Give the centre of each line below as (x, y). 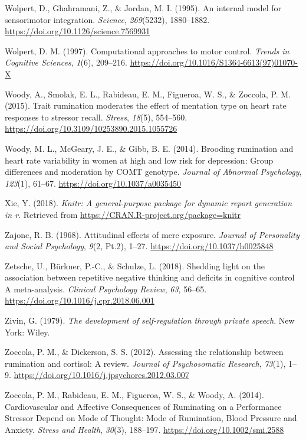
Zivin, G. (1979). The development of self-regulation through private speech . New (150, 320)
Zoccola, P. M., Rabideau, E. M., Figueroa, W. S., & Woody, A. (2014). (134, 395)
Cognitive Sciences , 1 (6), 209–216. (66, 62)
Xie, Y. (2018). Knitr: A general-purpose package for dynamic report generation (149, 203)
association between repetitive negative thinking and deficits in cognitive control (150, 277)
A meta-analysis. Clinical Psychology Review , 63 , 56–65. (106, 289)
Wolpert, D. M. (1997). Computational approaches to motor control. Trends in (147, 50)
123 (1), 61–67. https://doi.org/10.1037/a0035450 (93, 183)
